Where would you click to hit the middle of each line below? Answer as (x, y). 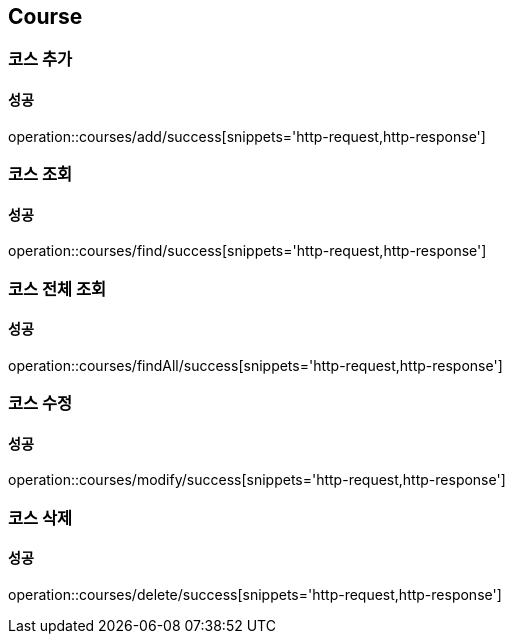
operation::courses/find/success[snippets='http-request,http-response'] (247, 251)
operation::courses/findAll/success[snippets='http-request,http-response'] (255, 365)
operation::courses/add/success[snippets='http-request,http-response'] (247, 136)
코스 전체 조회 (57, 288)
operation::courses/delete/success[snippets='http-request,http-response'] (255, 595)
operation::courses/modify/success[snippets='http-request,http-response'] (257, 480)
